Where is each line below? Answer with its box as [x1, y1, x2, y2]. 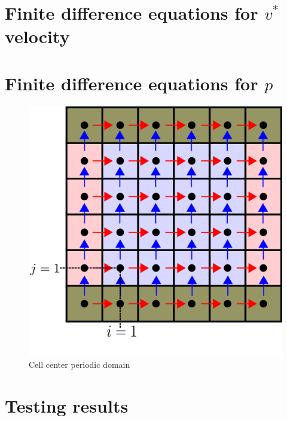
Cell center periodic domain [29, 358, 130, 371]
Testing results [5, 393, 129, 417]
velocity [5, 24, 70, 48]
